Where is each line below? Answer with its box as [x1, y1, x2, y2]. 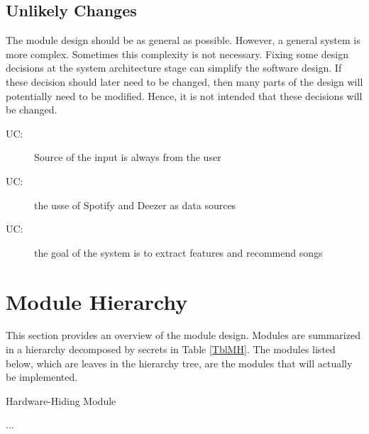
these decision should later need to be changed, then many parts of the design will [6, 74, 363, 89]
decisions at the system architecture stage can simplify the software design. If [6, 60, 342, 75]
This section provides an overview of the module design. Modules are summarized [6, 328, 360, 343]
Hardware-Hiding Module [6, 393, 116, 408]
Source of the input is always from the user [34, 150, 221, 165]
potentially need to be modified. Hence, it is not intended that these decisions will [6, 88, 363, 103]
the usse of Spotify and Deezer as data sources [34, 197, 236, 212]
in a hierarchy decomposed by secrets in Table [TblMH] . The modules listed [6, 342, 336, 357]
